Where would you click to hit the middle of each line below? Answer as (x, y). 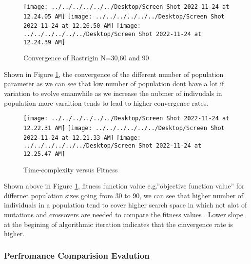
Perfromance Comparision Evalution (77, 255)
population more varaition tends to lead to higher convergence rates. (106, 103)
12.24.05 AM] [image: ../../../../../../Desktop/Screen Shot (124, 16)
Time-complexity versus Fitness (71, 169)
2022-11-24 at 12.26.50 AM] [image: (82, 26)
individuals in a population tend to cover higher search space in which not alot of (125, 205)
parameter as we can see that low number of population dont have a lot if (114, 84)
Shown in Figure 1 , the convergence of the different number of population (114, 74)
